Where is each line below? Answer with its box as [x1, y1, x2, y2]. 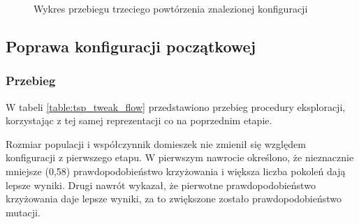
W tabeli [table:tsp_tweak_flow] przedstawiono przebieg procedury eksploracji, [6, 99, 346, 114]
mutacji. [6, 204, 41, 219]
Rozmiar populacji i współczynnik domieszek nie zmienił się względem [6, 136, 306, 151]
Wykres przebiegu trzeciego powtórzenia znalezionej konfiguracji [34, 1, 308, 15]
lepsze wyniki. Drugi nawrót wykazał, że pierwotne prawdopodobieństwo [6, 177, 316, 192]
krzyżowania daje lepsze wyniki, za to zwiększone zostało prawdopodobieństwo [6, 191, 342, 206]
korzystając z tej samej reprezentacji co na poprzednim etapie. [6, 113, 272, 128]
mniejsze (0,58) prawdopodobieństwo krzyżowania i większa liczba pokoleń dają [6, 163, 346, 178]
